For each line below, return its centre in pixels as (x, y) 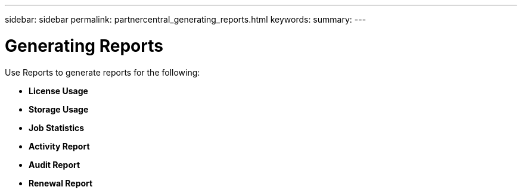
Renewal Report (61, 183)
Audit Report (55, 164)
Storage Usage (59, 109)
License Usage (58, 91)
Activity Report (59, 146)
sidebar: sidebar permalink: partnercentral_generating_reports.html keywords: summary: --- (186, 19)
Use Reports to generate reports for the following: (102, 72)
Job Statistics (57, 127)
